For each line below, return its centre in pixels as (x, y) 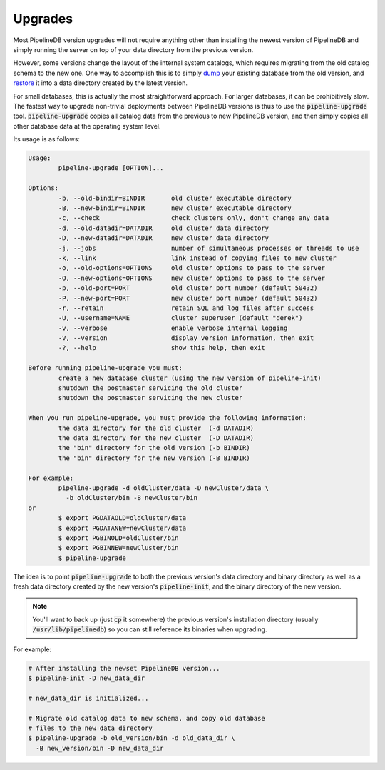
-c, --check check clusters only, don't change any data (194, 218)
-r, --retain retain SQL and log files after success (186, 308)
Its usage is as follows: (46, 139)
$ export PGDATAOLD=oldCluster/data (122, 518)
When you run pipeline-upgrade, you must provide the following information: (167, 418)
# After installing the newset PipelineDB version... (124, 668)
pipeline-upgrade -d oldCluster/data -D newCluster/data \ (164, 488)
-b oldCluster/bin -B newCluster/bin (131, 498)
